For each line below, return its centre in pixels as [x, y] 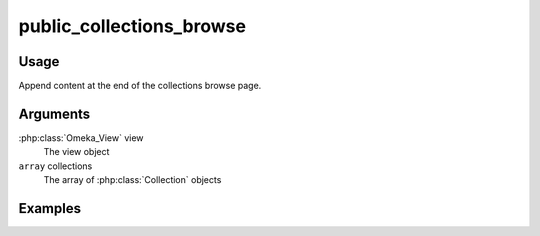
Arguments [54, 113]
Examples [50, 208]
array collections [55, 166]
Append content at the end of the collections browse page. [140, 86]
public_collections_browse [132, 26]
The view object [76, 152]
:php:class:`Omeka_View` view [81, 137]
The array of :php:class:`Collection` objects [132, 180]
